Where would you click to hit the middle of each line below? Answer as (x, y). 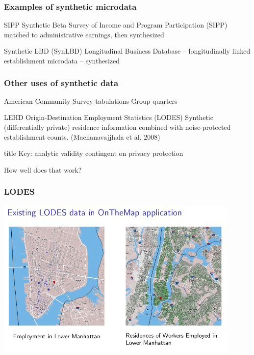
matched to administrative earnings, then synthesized (84, 34)
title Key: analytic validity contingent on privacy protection (94, 153)
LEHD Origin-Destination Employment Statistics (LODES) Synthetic (109, 117)
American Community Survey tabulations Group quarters (91, 101)
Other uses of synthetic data (61, 82)
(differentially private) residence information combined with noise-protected (117, 127)
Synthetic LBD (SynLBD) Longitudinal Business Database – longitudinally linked (127, 51)
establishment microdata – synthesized (62, 60)
